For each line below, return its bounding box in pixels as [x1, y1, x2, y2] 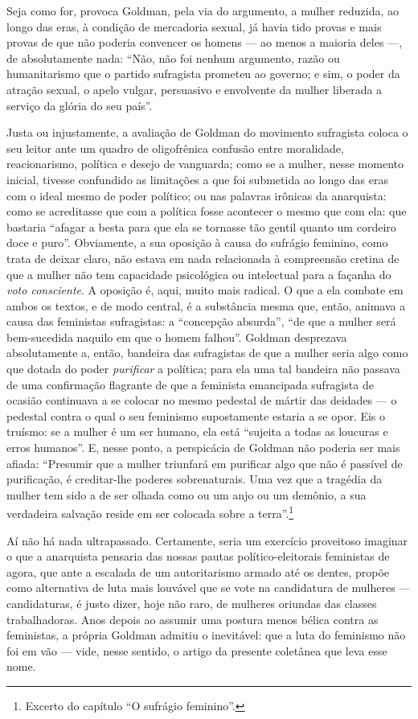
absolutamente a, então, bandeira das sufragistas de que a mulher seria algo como [6, 344, 408, 361]
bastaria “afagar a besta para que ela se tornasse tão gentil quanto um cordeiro [6, 218, 396, 235]
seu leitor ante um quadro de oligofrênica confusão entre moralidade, [6, 139, 344, 156]
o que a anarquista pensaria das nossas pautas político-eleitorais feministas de [6, 548, 390, 565]
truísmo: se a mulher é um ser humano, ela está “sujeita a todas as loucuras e [6, 423, 388, 440]
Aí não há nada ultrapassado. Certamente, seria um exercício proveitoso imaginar [6, 532, 408, 548]
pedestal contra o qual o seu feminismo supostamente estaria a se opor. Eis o [6, 407, 386, 424]
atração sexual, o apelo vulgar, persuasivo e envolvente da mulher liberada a [6, 80, 383, 97]
